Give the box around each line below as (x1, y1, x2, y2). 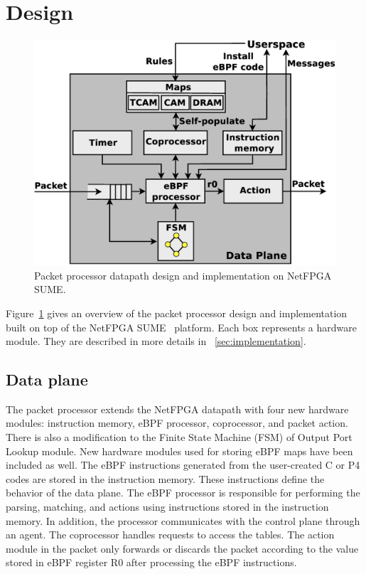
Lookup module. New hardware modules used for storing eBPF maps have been (6, 443, 353, 458)
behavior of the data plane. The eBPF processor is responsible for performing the (6, 485, 360, 500)
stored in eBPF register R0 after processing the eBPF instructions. (6, 555, 297, 570)
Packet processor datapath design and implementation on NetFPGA (34, 267, 332, 282)
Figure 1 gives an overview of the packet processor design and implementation (6, 305, 348, 320)
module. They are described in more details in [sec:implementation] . (6, 334, 306, 349)
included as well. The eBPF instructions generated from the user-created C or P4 (6, 457, 360, 472)
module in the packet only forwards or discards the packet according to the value (6, 541, 359, 556)
